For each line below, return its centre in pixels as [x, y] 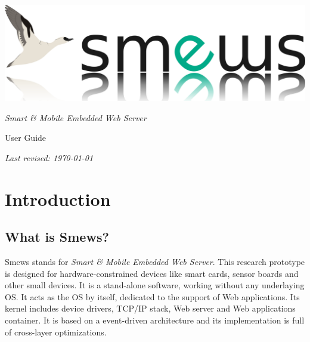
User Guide [26, 138]
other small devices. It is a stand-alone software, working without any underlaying [155, 285]
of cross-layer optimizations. [56, 332]
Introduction [58, 198]
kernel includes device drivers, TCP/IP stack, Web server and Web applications [150, 308]
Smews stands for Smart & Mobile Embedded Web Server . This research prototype [155, 261]
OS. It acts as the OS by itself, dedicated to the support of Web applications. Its [152, 296]
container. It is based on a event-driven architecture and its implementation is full [155, 320]
